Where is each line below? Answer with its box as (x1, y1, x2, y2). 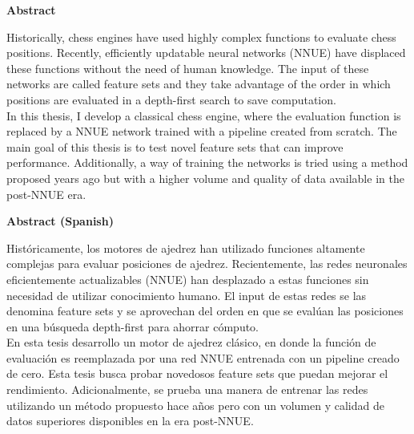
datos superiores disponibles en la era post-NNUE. (6, 412, 254, 429)
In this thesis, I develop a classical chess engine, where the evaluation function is (6, 107, 401, 124)
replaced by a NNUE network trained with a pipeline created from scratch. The (6, 123, 397, 140)
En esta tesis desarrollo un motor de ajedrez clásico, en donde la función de (6, 334, 376, 351)
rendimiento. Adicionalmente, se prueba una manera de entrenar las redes (6, 381, 368, 398)
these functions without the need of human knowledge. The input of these (6, 59, 369, 76)
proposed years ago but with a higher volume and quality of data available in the (6, 169, 404, 186)
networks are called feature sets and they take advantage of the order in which (6, 75, 391, 92)
